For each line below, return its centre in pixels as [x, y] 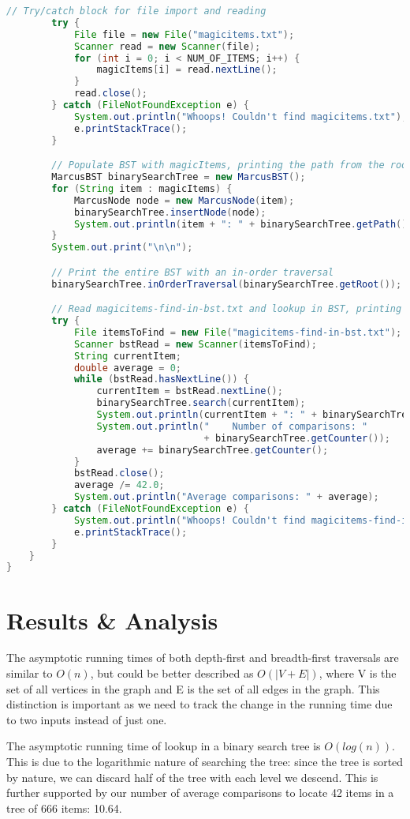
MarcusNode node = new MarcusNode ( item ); [184, 200]
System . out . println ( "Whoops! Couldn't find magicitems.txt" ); [240, 116]
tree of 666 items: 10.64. [64, 808]
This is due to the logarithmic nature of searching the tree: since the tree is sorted [205, 762]
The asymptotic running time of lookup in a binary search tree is [164, 746]
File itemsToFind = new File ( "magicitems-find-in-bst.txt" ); [238, 332]
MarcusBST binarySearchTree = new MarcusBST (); [179, 177]
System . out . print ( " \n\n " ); [122, 248]
